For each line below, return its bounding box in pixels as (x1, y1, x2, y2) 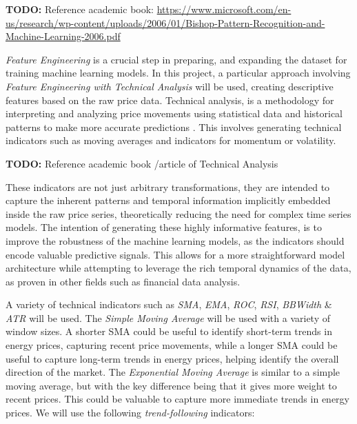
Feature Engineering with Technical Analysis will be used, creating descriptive (6, 79, 334, 93)
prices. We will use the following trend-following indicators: (6, 405, 255, 420)
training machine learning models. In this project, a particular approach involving (6, 65, 351, 80)
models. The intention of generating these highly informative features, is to (6, 220, 322, 234)
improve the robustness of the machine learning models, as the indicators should (6, 233, 345, 248)
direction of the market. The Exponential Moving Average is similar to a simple (6, 365, 340, 379)
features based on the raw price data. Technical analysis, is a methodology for (6, 92, 334, 107)
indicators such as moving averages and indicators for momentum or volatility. (6, 133, 336, 148)
